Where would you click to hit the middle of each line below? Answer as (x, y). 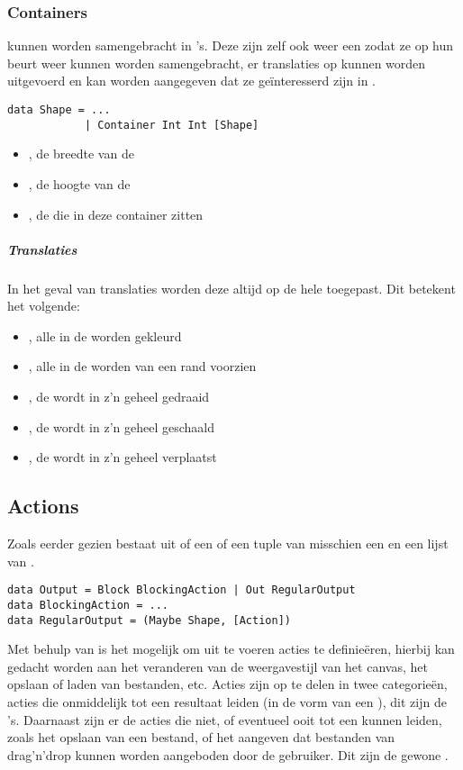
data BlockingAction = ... (88, 605)
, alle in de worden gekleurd (105, 335)
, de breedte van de (81, 154)
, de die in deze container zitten (116, 214)
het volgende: (44, 306)
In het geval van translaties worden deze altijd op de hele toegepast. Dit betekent (231, 288)
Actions (43, 506)
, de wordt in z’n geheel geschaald (122, 426)
